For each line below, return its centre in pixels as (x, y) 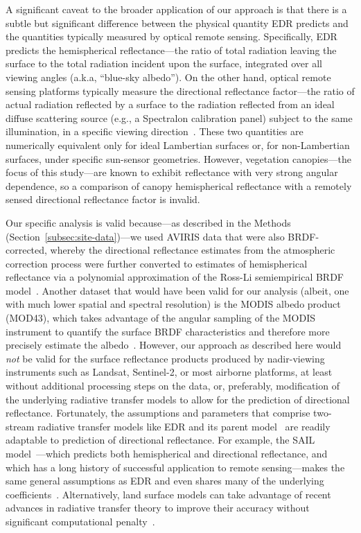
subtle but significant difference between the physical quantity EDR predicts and (177, 23)
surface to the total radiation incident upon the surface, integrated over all (164, 63)
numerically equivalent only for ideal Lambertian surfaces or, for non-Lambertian (178, 145)
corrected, (26, 250)
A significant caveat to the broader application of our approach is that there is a (176, 9)
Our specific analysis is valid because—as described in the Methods (148, 222)
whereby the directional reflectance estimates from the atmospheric (193, 250)
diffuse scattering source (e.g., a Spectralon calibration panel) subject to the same (179, 117)
